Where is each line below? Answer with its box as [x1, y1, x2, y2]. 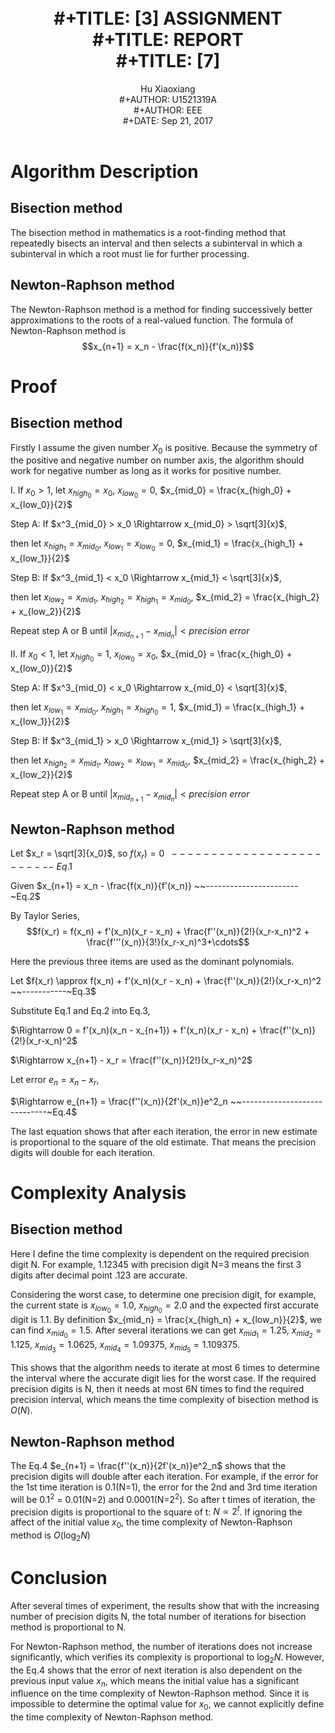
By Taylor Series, [10, 909, 81, 921]
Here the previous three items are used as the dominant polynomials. [10, 955, 295, 967]
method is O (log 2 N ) [10, 1529, 91, 1543]
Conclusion [10, 1567, 108, 1590]
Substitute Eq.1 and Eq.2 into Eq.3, [10, 1004, 151, 1016]
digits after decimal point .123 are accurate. [10, 1269, 188, 1281]
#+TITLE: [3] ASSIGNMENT [53, 7, 283, 30]
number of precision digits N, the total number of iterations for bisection [10, 1610, 307, 1622]
